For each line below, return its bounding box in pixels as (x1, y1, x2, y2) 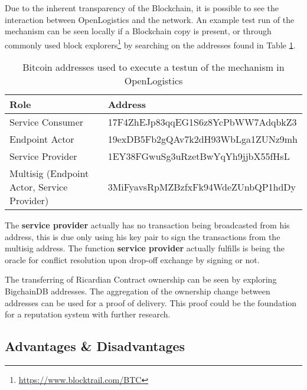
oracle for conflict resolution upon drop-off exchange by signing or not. (5, 253, 260, 266)
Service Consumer (9, 115, 84, 129)
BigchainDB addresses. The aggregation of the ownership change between (5, 285, 270, 297)
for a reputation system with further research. (5, 308, 171, 320)
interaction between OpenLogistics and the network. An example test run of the (5, 13, 295, 25)
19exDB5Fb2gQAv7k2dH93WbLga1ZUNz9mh (107, 132, 298, 146)
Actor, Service (9, 180, 68, 194)
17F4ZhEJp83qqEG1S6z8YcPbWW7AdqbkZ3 (107, 115, 297, 129)
